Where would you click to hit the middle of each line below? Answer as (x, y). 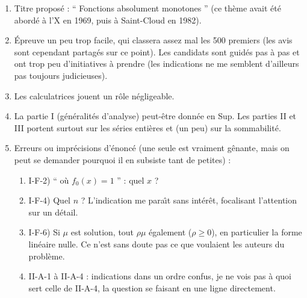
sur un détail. (53, 212)
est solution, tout (102, 232)
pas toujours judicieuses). (61, 75)
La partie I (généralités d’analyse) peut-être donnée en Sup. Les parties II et (155, 116)
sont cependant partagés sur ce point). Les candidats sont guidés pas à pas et (157, 51)
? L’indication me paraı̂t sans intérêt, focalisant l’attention (189, 200)
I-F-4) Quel (50, 200)
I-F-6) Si (44, 232)
